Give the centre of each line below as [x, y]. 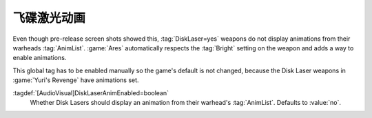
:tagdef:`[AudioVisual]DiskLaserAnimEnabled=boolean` [91, 92]
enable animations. [40, 58]
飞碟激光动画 [49, 18]
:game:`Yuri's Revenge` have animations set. [76, 80]
